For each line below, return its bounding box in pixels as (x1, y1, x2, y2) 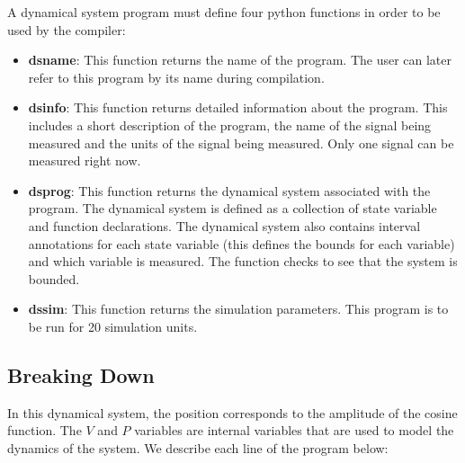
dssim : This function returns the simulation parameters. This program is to (28, 299, 449, 318)
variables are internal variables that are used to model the (134, 421, 454, 440)
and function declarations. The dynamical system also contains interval (28, 216, 421, 235)
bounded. (28, 269, 80, 288)
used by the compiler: (7, 20, 126, 39)
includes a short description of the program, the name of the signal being (28, 115, 432, 134)
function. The (7, 421, 82, 440)
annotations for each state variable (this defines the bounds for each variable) (28, 234, 455, 253)
